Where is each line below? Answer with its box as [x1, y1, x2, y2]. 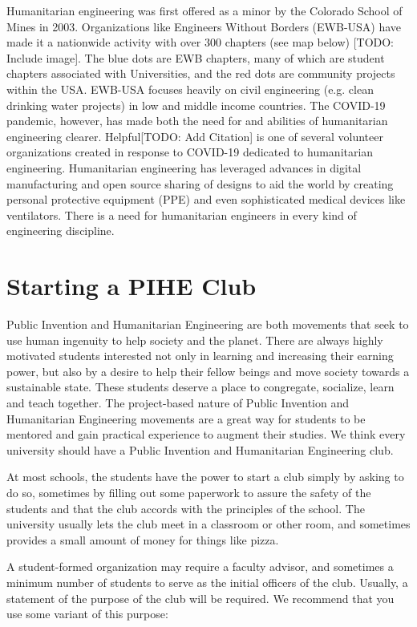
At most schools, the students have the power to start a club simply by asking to [6, 468, 404, 485]
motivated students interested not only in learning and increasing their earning [6, 347, 394, 364]
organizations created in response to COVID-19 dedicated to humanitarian [6, 144, 374, 160]
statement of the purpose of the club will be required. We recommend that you [6, 589, 395, 606]
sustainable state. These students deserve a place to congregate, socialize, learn [6, 378, 395, 395]
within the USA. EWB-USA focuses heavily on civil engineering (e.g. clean [6, 80, 374, 97]
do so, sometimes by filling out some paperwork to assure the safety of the [6, 483, 371, 500]
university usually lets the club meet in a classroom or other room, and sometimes [6, 516, 411, 532]
